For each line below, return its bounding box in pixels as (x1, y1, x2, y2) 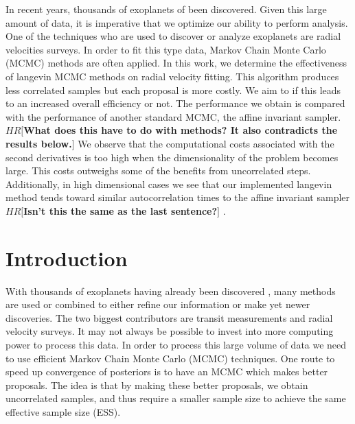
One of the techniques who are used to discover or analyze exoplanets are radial (5, 29, 341, 43)
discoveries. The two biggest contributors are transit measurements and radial (5, 310, 333, 325)
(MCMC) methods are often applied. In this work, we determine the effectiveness (5, 56, 347, 70)
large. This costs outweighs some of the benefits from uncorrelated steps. (5, 163, 311, 178)
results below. (5, 136, 72, 150)
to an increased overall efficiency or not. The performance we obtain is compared (5, 96, 345, 110)
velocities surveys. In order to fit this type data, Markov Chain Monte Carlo (5, 42, 326, 56)
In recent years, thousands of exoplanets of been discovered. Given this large (5, 2, 327, 16)
